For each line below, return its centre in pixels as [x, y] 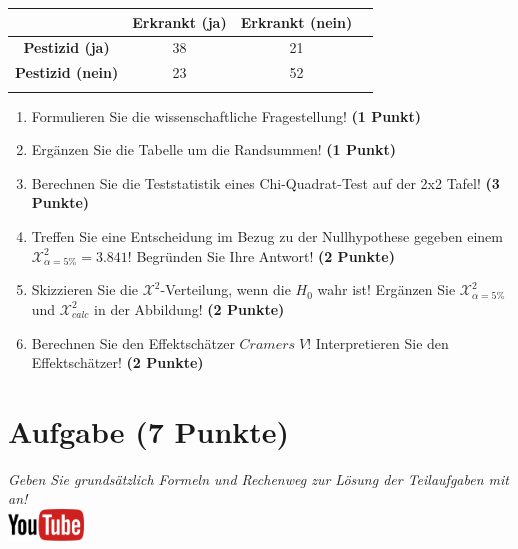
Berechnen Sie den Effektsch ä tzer [133, 342]
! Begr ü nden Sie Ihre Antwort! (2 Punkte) [261, 255]
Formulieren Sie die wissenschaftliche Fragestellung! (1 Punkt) [226, 115]
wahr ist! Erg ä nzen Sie [386, 289]
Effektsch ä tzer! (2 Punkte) [117, 362]
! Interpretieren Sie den [378, 342]
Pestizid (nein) [67, 72]
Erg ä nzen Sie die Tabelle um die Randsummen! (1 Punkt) [213, 149]
